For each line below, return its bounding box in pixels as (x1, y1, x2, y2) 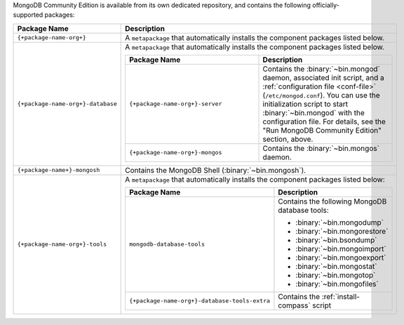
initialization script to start (262, 99, 349, 109)
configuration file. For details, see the (262, 117, 386, 126)
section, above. (262, 134, 314, 144)
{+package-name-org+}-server (128, 100, 222, 108)
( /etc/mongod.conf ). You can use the (262, 90, 380, 100)
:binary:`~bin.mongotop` (295, 270, 376, 280)
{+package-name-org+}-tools (17, 241, 107, 248)
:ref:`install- (321, 291, 361, 301)
